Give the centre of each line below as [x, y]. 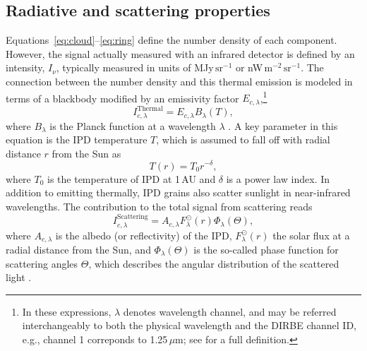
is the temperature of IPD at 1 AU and [132, 178]
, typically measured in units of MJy [135, 67]
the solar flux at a [311, 235]
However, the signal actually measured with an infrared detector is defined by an [180, 53]
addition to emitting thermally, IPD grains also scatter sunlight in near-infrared [178, 192]
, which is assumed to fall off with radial [243, 139]
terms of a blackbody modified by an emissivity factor [122, 98]
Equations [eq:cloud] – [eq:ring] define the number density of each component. [172, 40]
